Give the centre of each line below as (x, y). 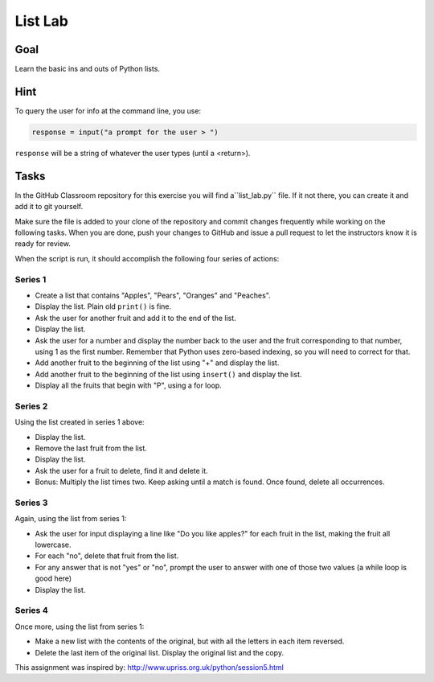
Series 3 (31, 503)
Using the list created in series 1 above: (80, 422)
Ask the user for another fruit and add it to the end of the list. (135, 318)
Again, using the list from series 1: (71, 519)
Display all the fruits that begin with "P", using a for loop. (129, 385)
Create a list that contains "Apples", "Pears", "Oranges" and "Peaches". (153, 295)
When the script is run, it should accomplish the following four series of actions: (147, 258)
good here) (53, 578)
